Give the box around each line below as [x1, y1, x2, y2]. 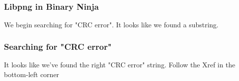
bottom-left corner [4, 69, 60, 79]
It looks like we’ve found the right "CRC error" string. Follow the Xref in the [4, 60, 236, 70]
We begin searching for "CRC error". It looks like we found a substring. [4, 20, 219, 30]
